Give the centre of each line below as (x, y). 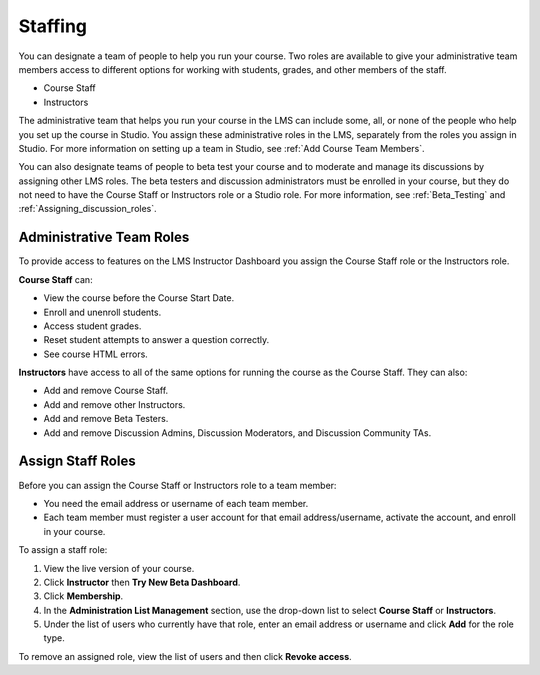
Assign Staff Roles (77, 461)
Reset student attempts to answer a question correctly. (156, 340)
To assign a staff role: (63, 550)
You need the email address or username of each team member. (176, 503)
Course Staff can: (56, 279)
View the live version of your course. (119, 568)
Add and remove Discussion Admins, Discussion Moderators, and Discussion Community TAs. (237, 432)
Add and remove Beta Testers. (106, 419)
